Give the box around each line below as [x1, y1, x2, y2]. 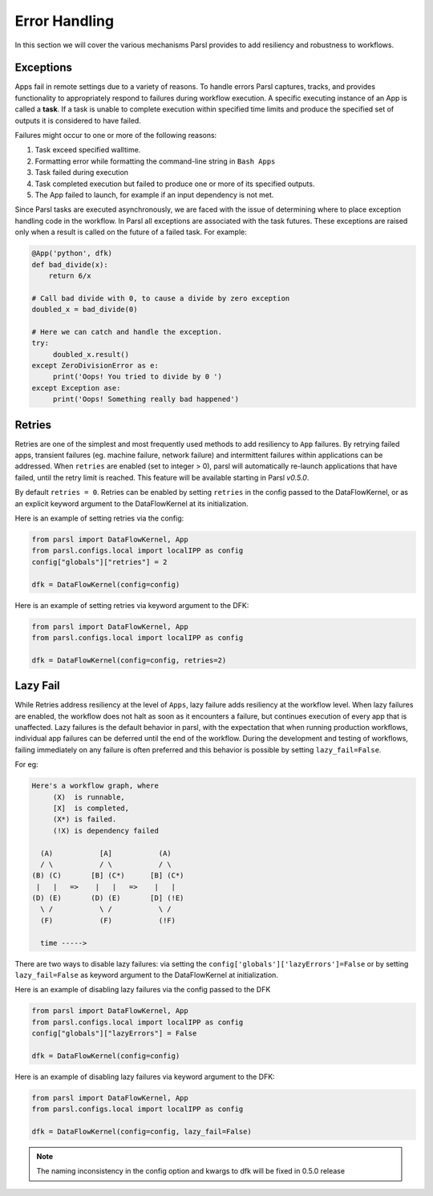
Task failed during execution [34, 168, 128, 177]
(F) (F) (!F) [40, 915, 176, 925]
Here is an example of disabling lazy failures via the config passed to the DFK [14, 985, 271, 995]
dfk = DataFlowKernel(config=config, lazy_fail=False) [31, 1127, 252, 1137]
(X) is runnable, [52, 793, 126, 801]
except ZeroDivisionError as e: [31, 361, 160, 371]
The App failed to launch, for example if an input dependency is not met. [34, 189, 274, 200]
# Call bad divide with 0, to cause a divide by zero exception [31, 294, 290, 302]
